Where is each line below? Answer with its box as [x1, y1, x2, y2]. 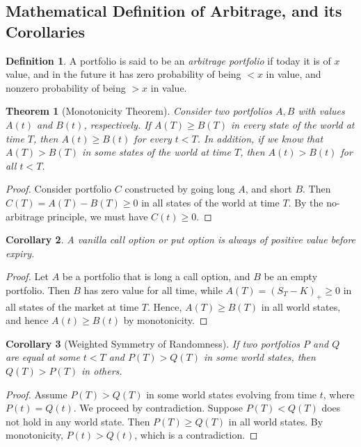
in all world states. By [228, 414, 323, 428]
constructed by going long [125, 181, 235, 196]
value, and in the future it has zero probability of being [6, 67, 241, 81]
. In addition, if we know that [197, 131, 323, 145]
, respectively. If [83, 117, 151, 131]
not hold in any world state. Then [6, 414, 150, 428]
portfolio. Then [6, 282, 70, 297]
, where [323, 387, 355, 401]
